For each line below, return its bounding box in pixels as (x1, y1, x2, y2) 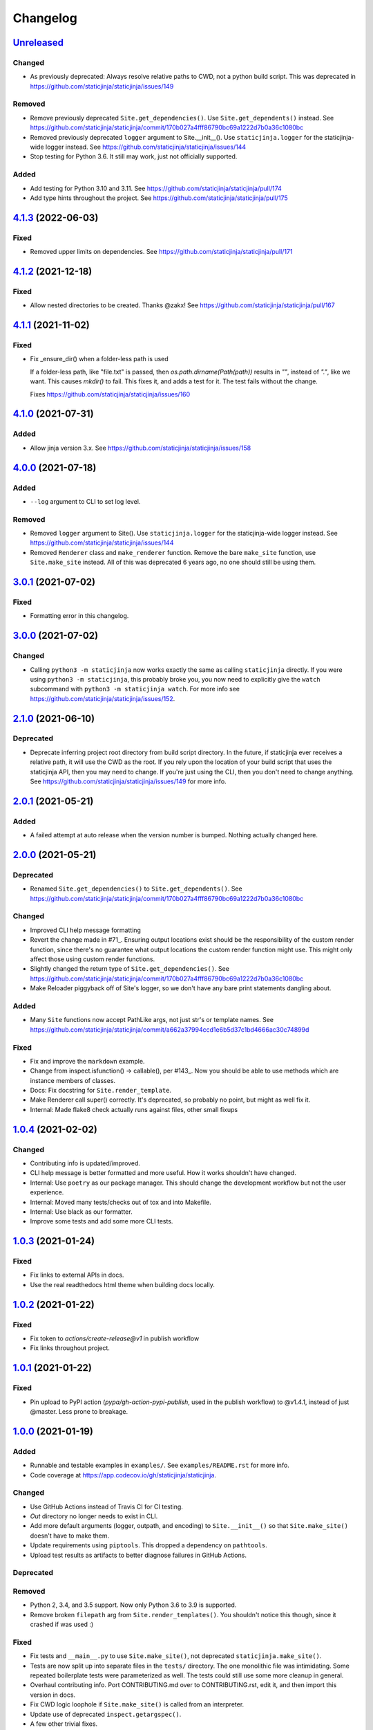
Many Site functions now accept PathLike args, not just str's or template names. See (30, 1016, 274, 1024)
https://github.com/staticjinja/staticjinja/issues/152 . (30, 694, 175, 702)
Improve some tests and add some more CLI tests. (30, 1217, 173, 1226)
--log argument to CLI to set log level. (30, 497, 141, 505)
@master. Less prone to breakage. (30, 1407, 128, 1415)
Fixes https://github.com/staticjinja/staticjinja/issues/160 (30, 390, 191, 398)
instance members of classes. (30, 1076, 116, 1084)
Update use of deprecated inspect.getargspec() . (30, 1710, 182, 1718)
